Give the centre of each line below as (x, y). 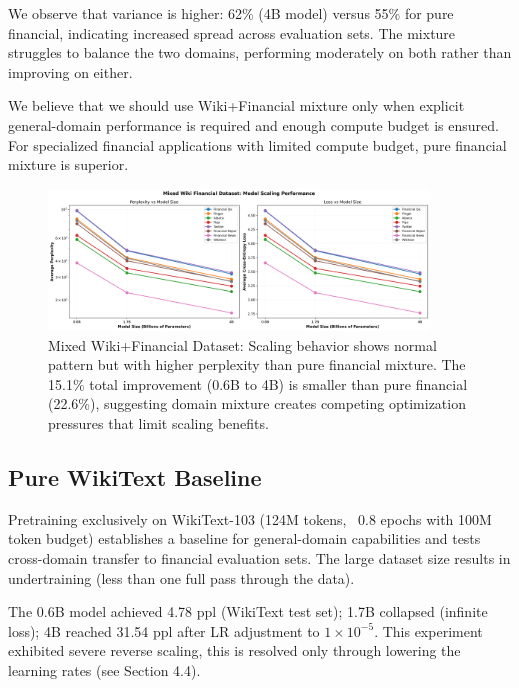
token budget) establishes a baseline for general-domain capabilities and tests (244, 538)
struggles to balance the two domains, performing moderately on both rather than (260, 52)
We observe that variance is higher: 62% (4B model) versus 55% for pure (231, 13)
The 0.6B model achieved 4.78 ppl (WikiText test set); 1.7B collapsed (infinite (248, 611)
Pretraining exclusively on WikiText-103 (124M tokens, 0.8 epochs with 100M (250, 518)
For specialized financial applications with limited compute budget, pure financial (257, 144)
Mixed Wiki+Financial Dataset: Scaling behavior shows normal (242, 344)
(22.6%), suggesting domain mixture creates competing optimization (257, 403)
